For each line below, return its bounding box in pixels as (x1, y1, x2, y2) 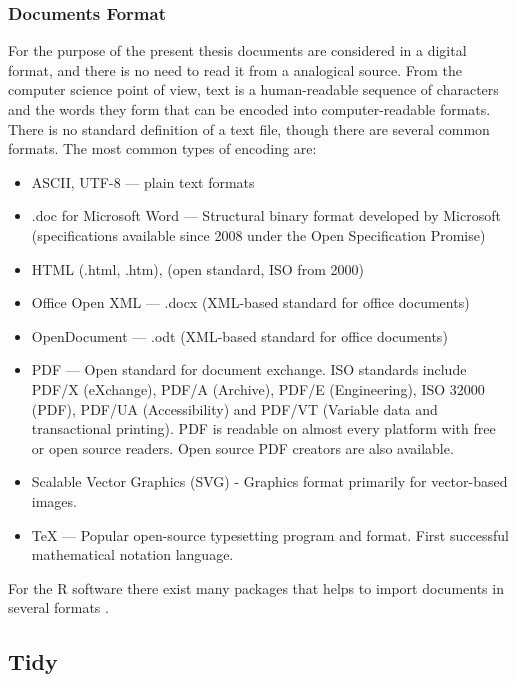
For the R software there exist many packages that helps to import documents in (8, 577, 504, 598)
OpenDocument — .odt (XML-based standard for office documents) (31, 325, 448, 346)
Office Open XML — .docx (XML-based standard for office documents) (31, 292, 470, 313)
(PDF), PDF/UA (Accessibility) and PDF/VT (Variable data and (31, 398, 438, 419)
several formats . (8, 597, 109, 618)
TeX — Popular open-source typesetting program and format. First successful (31, 524, 509, 545)
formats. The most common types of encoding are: (8, 138, 317, 159)
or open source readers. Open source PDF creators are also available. (31, 437, 454, 458)
